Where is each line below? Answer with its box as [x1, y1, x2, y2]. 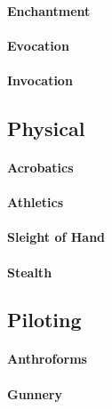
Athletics [7, 193, 63, 212]
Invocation [7, 70, 73, 89]
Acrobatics [7, 157, 74, 176]
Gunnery [7, 384, 63, 403]
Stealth [7, 262, 52, 281]
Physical [7, 114, 85, 141]
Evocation [7, 36, 69, 54]
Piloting [7, 306, 82, 333]
